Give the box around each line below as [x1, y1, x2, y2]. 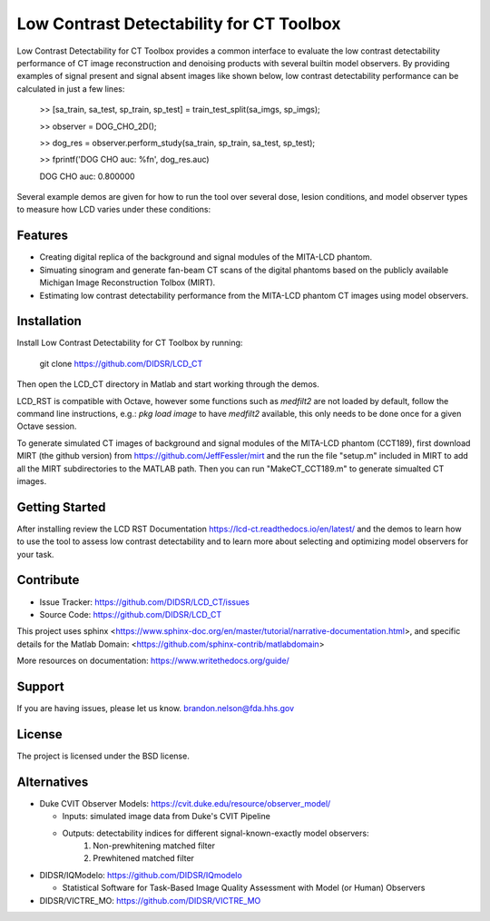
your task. [16, 549, 54, 560]
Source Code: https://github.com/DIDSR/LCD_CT [39, 609, 222, 619]
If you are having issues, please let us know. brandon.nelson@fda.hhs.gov [16, 703, 295, 714]
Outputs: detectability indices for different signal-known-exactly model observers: [62, 827, 369, 838]
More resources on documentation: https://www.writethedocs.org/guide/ [16, 655, 289, 667]
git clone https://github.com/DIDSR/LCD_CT [39, 358, 203, 369]
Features [16, 228, 68, 243]
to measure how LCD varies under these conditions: [16, 204, 211, 215]
